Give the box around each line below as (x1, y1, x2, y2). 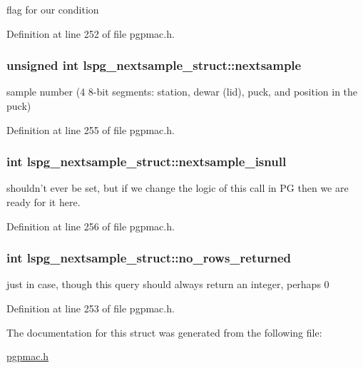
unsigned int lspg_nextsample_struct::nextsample (6, 56, 302, 74)
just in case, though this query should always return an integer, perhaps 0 (6, 277, 329, 292)
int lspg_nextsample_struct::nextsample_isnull (6, 153, 287, 170)
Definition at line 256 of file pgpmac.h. (6, 218, 175, 233)
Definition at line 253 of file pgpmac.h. (6, 301, 175, 315)
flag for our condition (6, 2, 99, 16)
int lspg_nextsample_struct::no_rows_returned (6, 249, 291, 267)
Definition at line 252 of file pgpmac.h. (6, 26, 175, 41)
